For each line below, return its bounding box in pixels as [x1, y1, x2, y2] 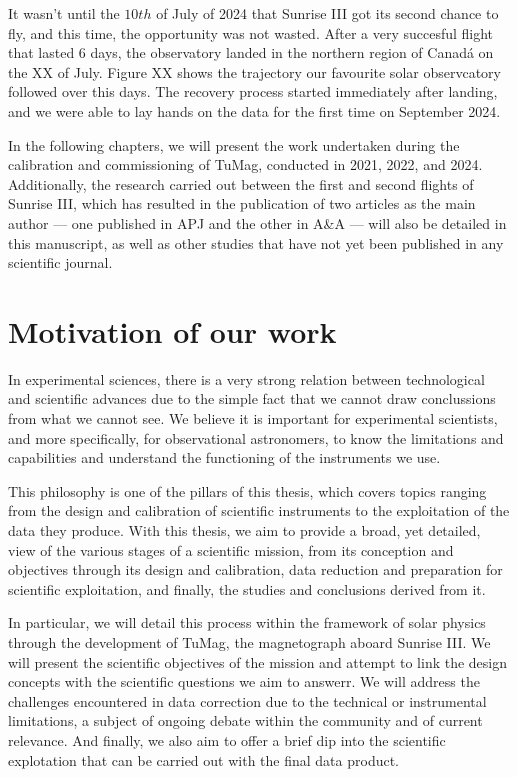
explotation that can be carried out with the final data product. [8, 749, 400, 770]
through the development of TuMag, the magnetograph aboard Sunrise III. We [8, 631, 491, 652]
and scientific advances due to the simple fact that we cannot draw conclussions [8, 388, 496, 409]
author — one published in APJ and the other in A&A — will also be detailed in [8, 212, 507, 233]
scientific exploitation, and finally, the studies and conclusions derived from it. [8, 578, 486, 599]
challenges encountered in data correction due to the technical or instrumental [8, 690, 487, 711]
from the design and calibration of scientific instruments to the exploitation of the [8, 500, 510, 521]
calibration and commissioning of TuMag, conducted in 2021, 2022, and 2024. [8, 154, 483, 175]
